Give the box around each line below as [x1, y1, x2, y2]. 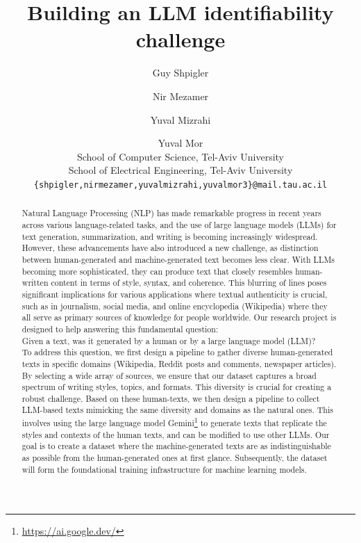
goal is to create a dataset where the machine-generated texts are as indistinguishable [22, 440, 331, 452]
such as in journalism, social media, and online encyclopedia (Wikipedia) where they [22, 300, 328, 311]
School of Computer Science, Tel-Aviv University [76, 149, 285, 163]
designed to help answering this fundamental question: [22, 323, 219, 334]
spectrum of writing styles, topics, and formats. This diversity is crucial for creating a [22, 381, 332, 393]
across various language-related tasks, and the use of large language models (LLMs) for [22, 218, 337, 230]
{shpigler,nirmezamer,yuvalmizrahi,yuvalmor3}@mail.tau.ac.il [33, 179, 328, 190]
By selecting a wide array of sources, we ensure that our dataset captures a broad [22, 369, 317, 381]
